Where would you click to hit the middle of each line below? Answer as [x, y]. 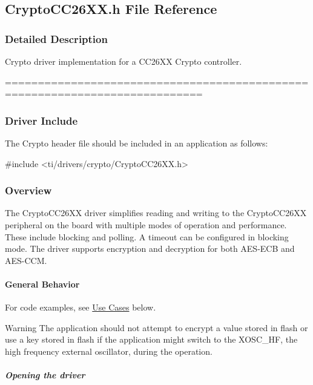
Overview [28, 190]
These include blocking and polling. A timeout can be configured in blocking [147, 236]
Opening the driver [45, 375]
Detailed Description [56, 38]
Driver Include [41, 120]
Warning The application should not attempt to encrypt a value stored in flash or [156, 327]
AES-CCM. [26, 260]
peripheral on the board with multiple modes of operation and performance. [146, 225]
